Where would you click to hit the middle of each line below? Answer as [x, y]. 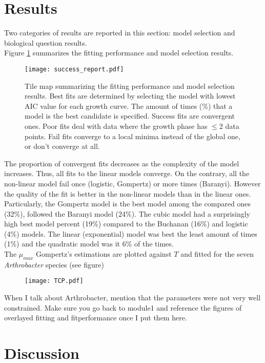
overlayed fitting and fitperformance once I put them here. [96, 318]
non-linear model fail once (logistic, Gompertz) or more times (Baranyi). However [132, 183]
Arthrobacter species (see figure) [54, 264]
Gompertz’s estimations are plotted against [104, 254]
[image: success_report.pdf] [74, 69]
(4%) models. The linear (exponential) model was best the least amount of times [131, 233]
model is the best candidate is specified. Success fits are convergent [130, 116]
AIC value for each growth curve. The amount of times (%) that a [129, 106]
